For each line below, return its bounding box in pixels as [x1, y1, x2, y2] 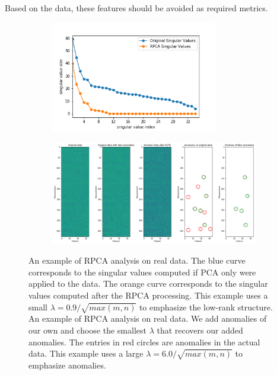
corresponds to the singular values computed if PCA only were [28, 265, 256, 278]
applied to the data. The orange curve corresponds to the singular [28, 277, 268, 290]
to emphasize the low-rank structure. [139, 300, 273, 313]
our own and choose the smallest [28, 323, 147, 336]
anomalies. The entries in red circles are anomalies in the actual [28, 335, 260, 348]
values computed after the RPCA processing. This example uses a [28, 289, 268, 302]
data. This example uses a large [28, 347, 144, 360]
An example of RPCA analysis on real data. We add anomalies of [28, 312, 267, 325]
